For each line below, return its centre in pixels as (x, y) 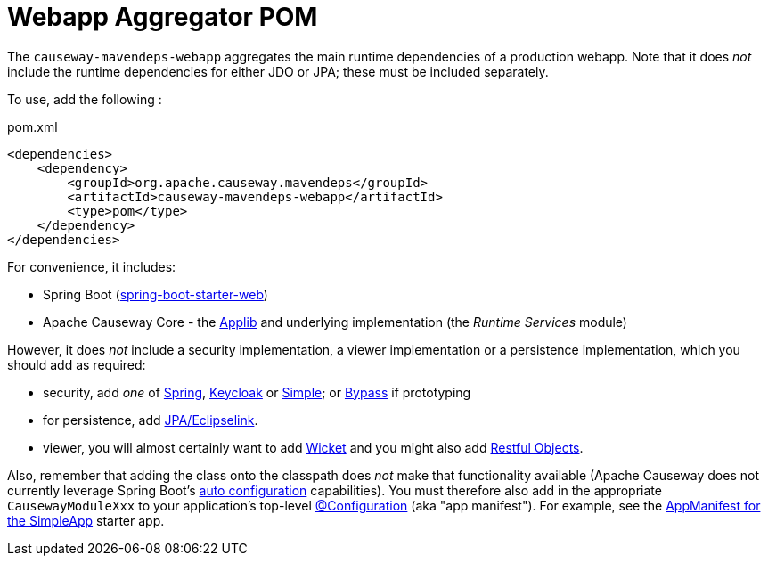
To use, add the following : (85, 99)
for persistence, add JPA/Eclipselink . (151, 420)
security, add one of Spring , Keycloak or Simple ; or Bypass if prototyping (257, 392)
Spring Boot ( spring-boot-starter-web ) (155, 294)
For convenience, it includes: (92, 266)
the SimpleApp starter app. (86, 520)
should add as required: (77, 364)
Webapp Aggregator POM (163, 17)
